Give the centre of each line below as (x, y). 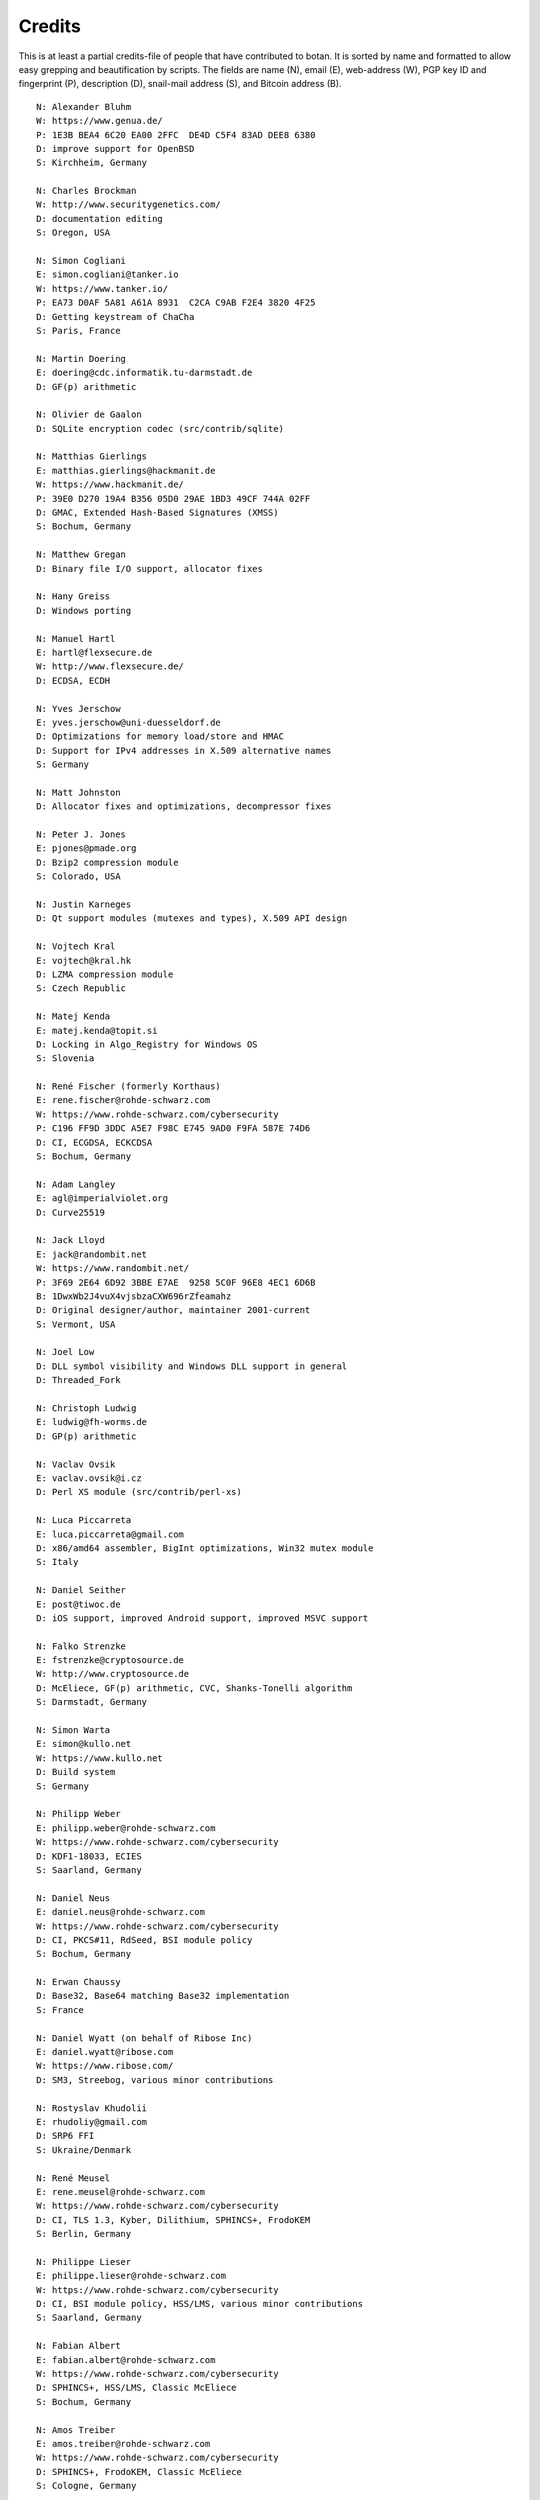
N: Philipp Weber (78, 1814)
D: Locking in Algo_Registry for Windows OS (147, 1044)
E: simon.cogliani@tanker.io (107, 274)
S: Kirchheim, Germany (92, 163)
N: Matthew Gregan (81, 554)
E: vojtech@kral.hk (84, 960)
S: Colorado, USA (78, 876)
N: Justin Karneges (84, 904)
